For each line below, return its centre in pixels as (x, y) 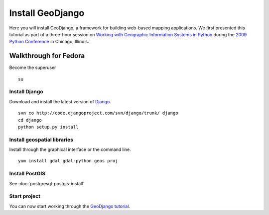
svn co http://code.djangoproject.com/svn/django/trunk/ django (98, 113)
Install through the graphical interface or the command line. (70, 149)
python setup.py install (48, 127)
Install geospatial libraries (41, 140)
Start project (25, 196)
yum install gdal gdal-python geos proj (68, 161)
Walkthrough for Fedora (47, 56)
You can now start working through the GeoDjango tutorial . (70, 206)
